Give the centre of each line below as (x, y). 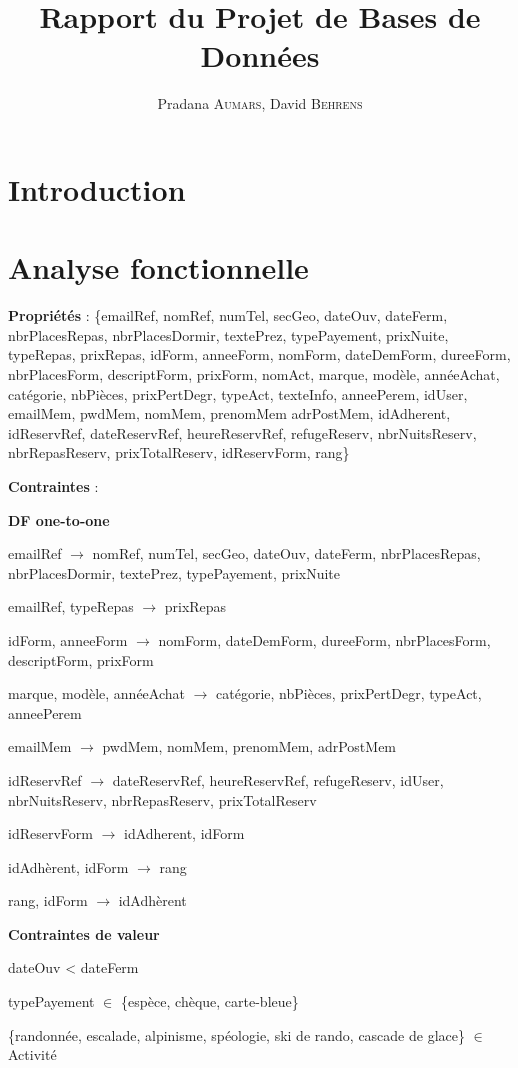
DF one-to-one (59, 519)
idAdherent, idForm (184, 833)
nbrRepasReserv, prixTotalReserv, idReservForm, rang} (179, 452)
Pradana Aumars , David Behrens (260, 103)
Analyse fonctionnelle (158, 267)
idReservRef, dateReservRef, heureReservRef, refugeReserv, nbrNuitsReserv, (242, 432)
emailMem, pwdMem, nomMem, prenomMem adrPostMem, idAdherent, (229, 413)
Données (260, 55)
